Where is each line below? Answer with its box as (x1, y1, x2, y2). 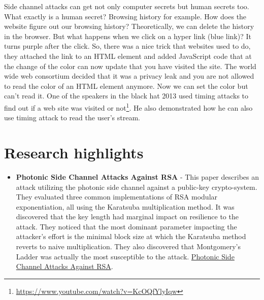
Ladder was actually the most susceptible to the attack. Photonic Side (16, 251, 235, 261)
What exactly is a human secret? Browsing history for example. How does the (4, 11, 247, 21)
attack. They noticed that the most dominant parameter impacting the (16, 221, 237, 231)
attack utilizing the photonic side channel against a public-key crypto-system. (16, 181, 257, 192)
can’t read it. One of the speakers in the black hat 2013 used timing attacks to (4, 90, 249, 101)
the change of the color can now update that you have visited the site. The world (4, 60, 256, 71)
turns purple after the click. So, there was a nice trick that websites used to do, (4, 41, 251, 51)
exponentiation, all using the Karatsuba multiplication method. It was (16, 201, 235, 212)
